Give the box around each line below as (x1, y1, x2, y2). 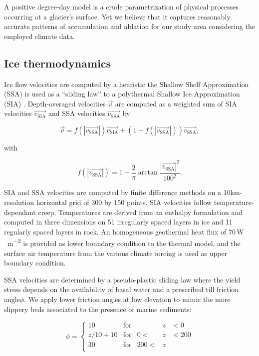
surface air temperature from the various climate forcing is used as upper (4, 247, 228, 258)
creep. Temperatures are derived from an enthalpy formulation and (38, 206, 243, 217)
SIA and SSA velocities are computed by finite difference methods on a (4, 187, 221, 197)
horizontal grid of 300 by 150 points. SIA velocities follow (36, 197, 212, 207)
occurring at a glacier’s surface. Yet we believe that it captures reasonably (4, 11, 231, 21)
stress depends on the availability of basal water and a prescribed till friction (4, 284, 239, 294)
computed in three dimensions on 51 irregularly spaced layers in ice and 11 (4, 216, 233, 227)
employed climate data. (4, 30, 75, 41)
